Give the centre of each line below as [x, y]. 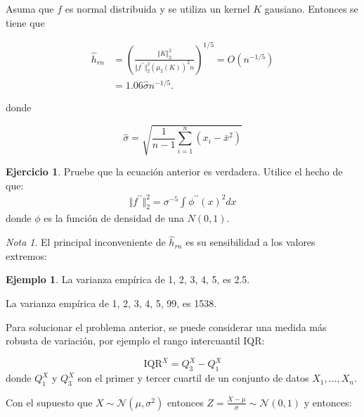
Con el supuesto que [49, 402]
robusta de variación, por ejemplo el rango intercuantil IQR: [135, 341]
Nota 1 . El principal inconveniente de [86, 242]
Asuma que [30, 8]
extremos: [26, 255]
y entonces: [328, 402]
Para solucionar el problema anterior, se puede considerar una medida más [166, 326]
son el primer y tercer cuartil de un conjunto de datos [193, 378]
